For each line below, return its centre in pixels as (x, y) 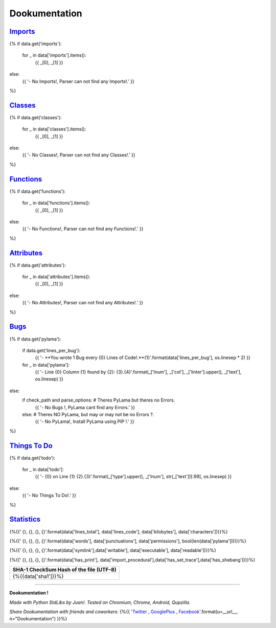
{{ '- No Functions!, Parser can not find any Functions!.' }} (83, 229)
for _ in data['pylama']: (46, 365)
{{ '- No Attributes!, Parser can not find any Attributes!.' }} (83, 303)
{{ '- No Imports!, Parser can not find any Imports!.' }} (78, 81)
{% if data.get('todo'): (32, 458)
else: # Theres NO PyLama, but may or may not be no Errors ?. (88, 415)
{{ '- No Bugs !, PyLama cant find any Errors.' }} (85, 407)
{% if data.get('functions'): (38, 191)
